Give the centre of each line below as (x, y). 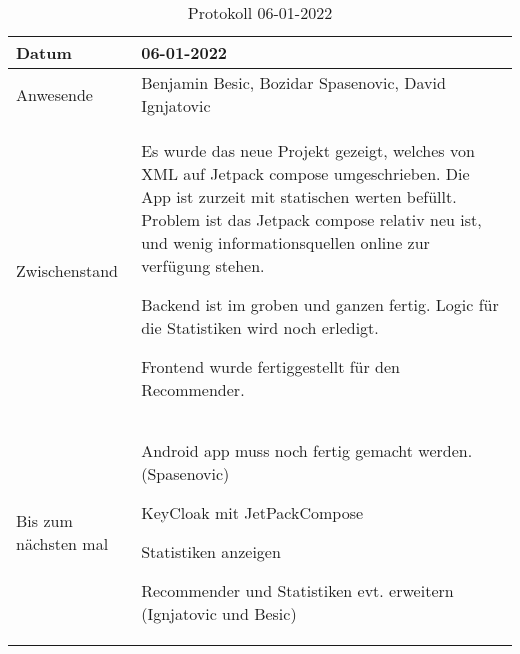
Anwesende (54, 94)
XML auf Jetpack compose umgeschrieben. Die (305, 173)
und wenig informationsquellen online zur (285, 242)
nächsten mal (62, 543)
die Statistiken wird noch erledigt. (260, 327)
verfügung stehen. (203, 265)
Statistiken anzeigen (211, 551)
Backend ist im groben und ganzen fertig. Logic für (320, 304)
